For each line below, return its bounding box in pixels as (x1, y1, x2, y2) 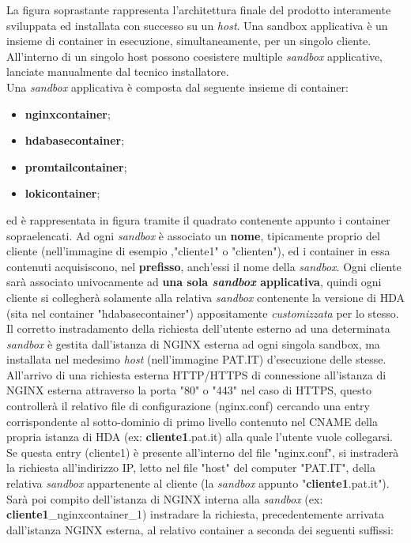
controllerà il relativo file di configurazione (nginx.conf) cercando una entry (6, 398, 370, 414)
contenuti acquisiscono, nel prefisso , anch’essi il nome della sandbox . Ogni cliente (6, 258, 402, 274)
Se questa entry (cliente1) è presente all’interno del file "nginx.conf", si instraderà (6, 443, 399, 460)
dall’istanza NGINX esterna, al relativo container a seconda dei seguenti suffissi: (6, 521, 394, 537)
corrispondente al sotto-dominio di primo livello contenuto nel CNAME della (6, 413, 378, 429)
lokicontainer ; (25, 185, 100, 202)
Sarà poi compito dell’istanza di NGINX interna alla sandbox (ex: (6, 490, 323, 507)
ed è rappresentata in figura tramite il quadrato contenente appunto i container (6, 211, 390, 228)
